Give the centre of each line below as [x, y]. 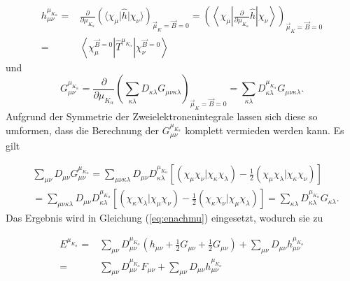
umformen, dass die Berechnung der [83, 130]
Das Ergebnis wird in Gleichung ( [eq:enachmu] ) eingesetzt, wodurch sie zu [164, 218]
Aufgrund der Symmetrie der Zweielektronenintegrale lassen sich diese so [162, 116]
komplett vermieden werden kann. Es [265, 130]
